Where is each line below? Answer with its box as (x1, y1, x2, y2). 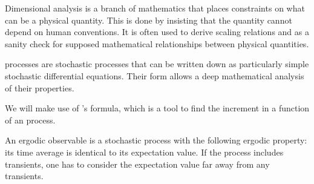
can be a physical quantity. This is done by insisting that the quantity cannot (5, 13, 292, 26)
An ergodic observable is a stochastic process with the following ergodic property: (5, 134, 307, 146)
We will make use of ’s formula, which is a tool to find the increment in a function (5, 102, 310, 114)
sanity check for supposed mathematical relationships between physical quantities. (5, 37, 309, 50)
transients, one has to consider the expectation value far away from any (5, 157, 270, 170)
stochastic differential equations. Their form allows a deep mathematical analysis (5, 69, 304, 82)
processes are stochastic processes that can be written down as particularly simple (5, 57, 309, 70)
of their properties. (5, 81, 74, 94)
